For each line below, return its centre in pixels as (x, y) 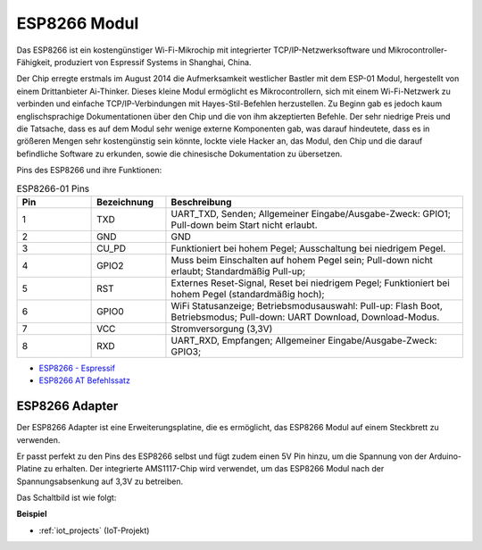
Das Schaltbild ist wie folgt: (66, 498)
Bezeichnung (125, 202)
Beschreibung (201, 202)
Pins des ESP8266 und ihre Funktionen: (89, 171)
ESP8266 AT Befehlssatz (85, 380)
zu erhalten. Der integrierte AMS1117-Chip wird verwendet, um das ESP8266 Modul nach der (214, 469)
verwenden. (38, 440)
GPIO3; (186, 351)
